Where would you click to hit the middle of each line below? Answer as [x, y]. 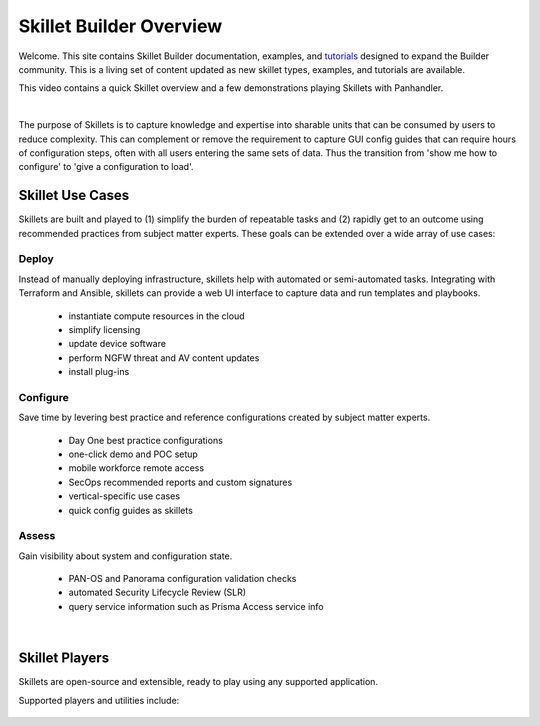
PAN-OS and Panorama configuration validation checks [182, 579]
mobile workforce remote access [136, 468]
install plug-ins [99, 372]
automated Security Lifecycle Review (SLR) [157, 592]
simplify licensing [104, 329]
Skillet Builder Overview [120, 26]
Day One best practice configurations [146, 440]
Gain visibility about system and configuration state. [125, 556]
